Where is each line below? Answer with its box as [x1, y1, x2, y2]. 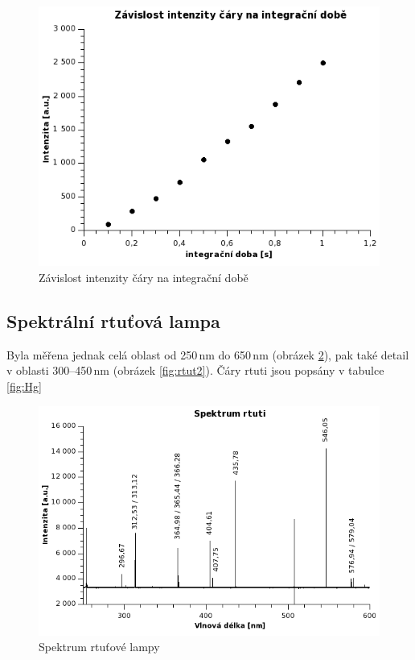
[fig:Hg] [6, 378, 42, 395]
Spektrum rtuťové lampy [39, 638, 160, 655]
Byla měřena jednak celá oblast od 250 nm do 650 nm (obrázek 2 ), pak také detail [6, 346, 409, 363]
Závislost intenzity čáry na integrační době [39, 269, 249, 286]
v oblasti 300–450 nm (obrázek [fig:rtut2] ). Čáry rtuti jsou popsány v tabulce [6, 362, 384, 379]
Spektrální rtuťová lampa [6, 309, 220, 334]
